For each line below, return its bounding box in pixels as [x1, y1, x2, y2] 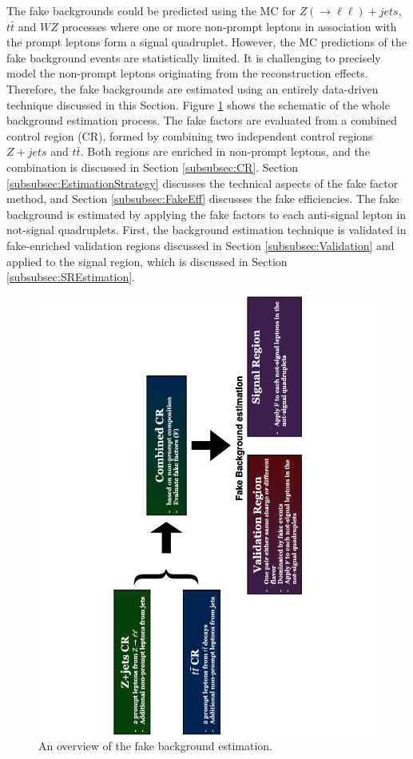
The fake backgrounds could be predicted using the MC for [6, 2, 296, 18]
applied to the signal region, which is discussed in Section [6, 252, 288, 269]
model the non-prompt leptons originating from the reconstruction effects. [6, 65, 368, 81]
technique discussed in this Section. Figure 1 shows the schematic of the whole [6, 96, 390, 113]
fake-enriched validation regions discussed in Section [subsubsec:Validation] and [6, 236, 395, 253]
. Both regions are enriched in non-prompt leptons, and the [80, 143, 370, 160]
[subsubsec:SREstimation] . [6, 268, 135, 285]
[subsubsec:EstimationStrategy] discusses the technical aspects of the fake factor [6, 174, 399, 191]
